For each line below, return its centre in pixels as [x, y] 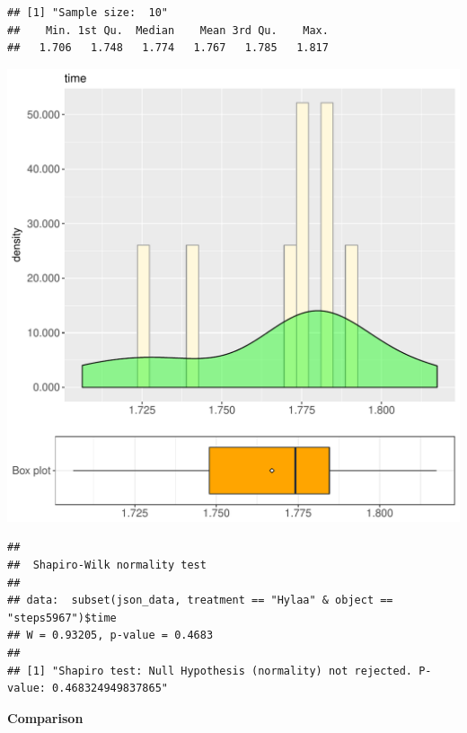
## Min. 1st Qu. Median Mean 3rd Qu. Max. [168, 30]
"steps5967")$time [62, 618]
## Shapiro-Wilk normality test [107, 565]
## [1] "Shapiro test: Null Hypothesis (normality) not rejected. [210, 671]
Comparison [45, 717]
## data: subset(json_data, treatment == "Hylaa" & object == [200, 601]
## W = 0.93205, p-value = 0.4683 [110, 636]
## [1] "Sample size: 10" [88, 13]
